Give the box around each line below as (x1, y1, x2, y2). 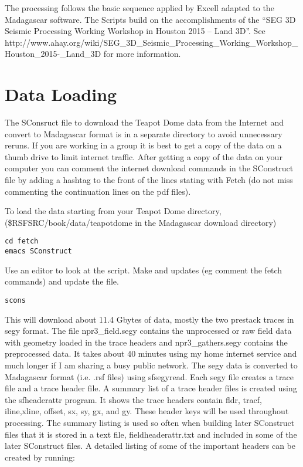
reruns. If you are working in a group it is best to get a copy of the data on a (5, 139, 282, 151)
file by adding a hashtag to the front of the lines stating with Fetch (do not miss (5, 174, 293, 186)
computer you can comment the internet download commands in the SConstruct (5, 162, 294, 174)
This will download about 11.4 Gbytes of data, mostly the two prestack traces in (5, 313, 294, 325)
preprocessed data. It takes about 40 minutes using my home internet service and (5, 347, 297, 360)
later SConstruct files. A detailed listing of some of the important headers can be (5, 439, 295, 452)
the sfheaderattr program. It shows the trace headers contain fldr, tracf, (5, 393, 262, 405)
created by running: (5, 451, 75, 463)
